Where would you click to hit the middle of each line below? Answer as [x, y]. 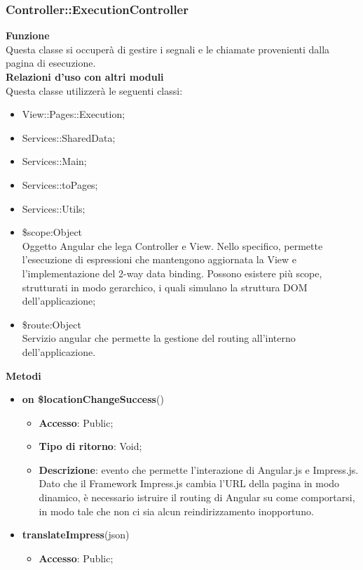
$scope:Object [52, 232]
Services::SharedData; [69, 137]
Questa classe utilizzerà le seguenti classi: [94, 90]
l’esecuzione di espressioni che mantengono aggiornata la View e [159, 259]
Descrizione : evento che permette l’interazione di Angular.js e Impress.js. [199, 469]
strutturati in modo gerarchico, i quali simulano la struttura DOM [165, 287]
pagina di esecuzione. [51, 63]
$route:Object [52, 324]
